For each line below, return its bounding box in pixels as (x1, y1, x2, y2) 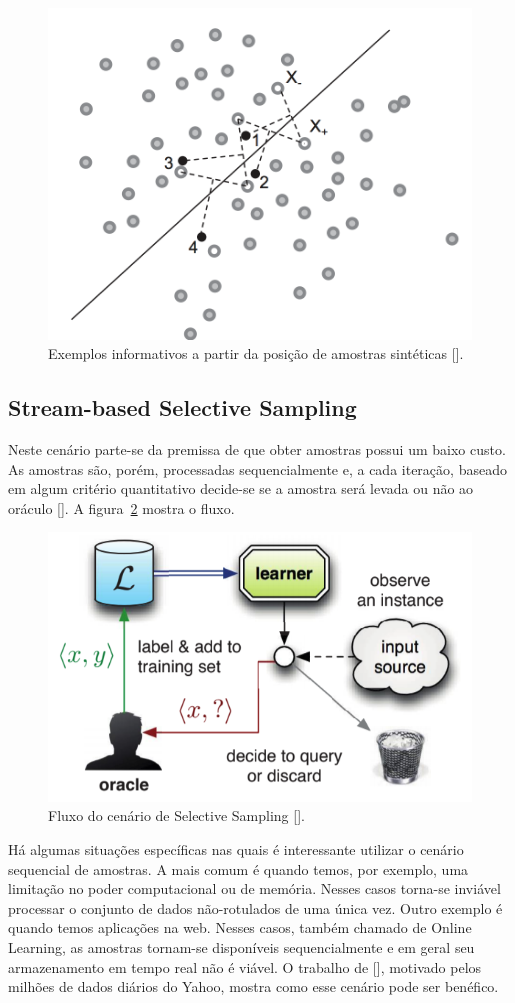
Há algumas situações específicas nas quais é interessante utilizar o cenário (8, 839, 464, 860)
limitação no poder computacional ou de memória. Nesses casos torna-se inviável (8, 878, 501, 899)
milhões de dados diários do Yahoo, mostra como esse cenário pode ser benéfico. (8, 976, 499, 997)
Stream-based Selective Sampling (8, 392, 357, 423)
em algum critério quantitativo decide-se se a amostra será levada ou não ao (8, 478, 474, 499)
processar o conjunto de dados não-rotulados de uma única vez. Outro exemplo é (8, 897, 503, 918)
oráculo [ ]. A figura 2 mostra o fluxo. (8, 497, 235, 518)
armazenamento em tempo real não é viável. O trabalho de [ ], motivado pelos (8, 956, 482, 977)
